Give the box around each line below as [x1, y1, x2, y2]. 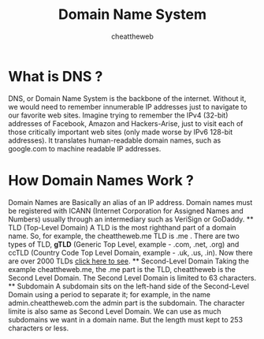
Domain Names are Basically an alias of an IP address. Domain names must [8, 197, 253, 207]
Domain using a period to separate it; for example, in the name [8, 289, 211, 299]
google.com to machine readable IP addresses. [8, 143, 162, 153]
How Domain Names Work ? [8, 171, 195, 189]
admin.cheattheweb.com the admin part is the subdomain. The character [8, 298, 245, 307]
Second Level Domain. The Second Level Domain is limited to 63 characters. [8, 273, 257, 282]
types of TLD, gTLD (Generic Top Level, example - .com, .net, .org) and [8, 239, 240, 249]
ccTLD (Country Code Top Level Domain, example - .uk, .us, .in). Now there [8, 248, 254, 257]
